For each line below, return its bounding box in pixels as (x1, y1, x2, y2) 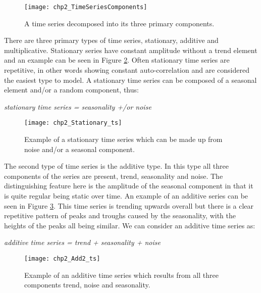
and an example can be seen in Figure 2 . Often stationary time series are (4, 55, 230, 65)
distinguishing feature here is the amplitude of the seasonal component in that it (4, 180, 253, 191)
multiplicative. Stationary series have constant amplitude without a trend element (4, 44, 257, 55)
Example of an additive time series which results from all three (24, 269, 219, 280)
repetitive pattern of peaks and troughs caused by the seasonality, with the (4, 210, 236, 221)
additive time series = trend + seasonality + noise (4, 237, 161, 248)
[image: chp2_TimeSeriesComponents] (24, 4, 147, 11)
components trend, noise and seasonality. (24, 279, 150, 290)
